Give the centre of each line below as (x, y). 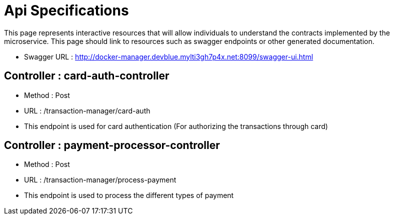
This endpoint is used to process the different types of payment (129, 195)
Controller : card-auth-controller (87, 76)
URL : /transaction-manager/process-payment (100, 180)
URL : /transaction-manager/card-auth (87, 110)
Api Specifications (66, 10)
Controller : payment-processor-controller (112, 145)
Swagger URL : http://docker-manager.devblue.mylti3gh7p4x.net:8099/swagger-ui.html (169, 56)
